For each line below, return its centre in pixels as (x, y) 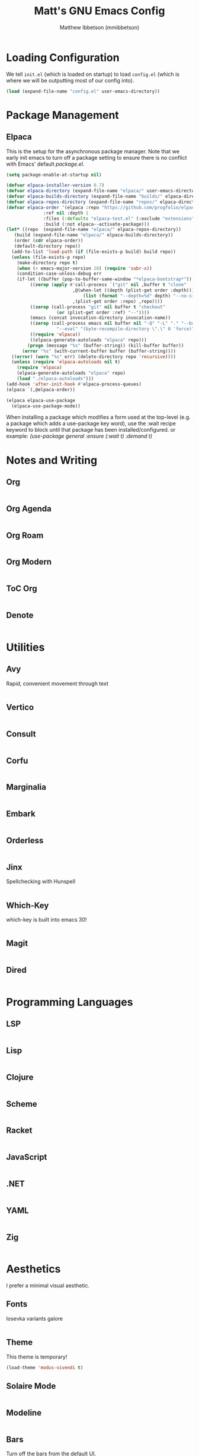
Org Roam (25, 535)
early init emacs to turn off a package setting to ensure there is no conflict (97, 157)
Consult (21, 734)
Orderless (25, 841)
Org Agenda (29, 509)
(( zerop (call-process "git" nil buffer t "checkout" (98, 307)
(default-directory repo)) (47, 246)
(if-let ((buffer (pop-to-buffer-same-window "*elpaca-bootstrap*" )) (105, 279)
